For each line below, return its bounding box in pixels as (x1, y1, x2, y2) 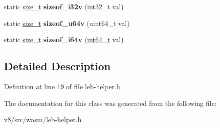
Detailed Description (4, 58, 111, 74)
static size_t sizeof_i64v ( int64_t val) (4, 34, 124, 45)
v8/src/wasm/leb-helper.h (4, 114, 82, 125)
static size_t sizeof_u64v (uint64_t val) (4, 18, 130, 28)
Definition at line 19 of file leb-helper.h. (4, 81, 122, 91)
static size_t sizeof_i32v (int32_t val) (4, 1, 124, 11)
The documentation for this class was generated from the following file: (4, 98, 217, 108)
